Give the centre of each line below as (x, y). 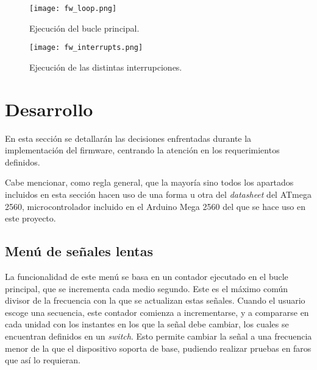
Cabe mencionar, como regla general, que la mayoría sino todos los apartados (149, 182)
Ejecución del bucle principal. (84, 28)
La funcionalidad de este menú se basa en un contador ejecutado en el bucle (147, 276)
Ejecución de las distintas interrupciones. (106, 67)
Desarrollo (49, 109)
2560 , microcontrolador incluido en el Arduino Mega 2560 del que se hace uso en (155, 206)
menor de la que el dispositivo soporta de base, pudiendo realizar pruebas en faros (158, 348)
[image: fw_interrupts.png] (86, 48)
